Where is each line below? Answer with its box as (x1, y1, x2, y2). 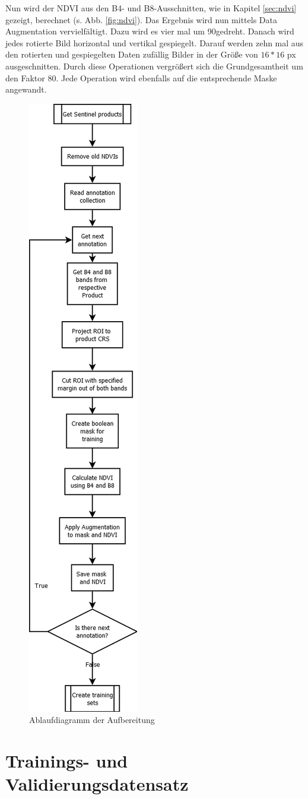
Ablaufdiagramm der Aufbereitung (29, 714, 155, 726)
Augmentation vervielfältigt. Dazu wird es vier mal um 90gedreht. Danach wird (5, 25, 294, 37)
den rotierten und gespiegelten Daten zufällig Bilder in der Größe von (5, 48, 258, 61)
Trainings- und (5, 749, 128, 773)
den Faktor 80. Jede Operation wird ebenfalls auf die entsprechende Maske (5, 71, 277, 84)
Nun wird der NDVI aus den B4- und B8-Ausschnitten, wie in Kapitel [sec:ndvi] (5, 2, 297, 14)
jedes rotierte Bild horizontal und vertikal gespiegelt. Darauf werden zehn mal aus (5, 36, 304, 49)
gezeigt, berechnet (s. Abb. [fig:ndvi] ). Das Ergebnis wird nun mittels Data (5, 13, 277, 26)
